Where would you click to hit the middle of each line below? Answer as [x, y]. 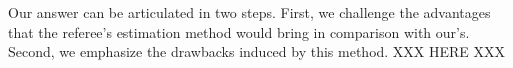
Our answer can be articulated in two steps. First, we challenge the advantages [249, 12]
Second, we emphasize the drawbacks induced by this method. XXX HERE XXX [257, 51]
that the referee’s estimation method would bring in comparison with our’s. [239, 31]
